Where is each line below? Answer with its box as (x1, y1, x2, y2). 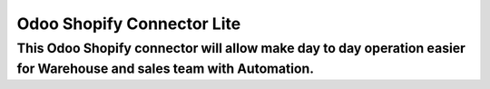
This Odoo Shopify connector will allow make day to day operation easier (16, 40, 466, 56)
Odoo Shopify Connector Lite (16, 14, 241, 34)
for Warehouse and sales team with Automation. (16, 60, 315, 77)
